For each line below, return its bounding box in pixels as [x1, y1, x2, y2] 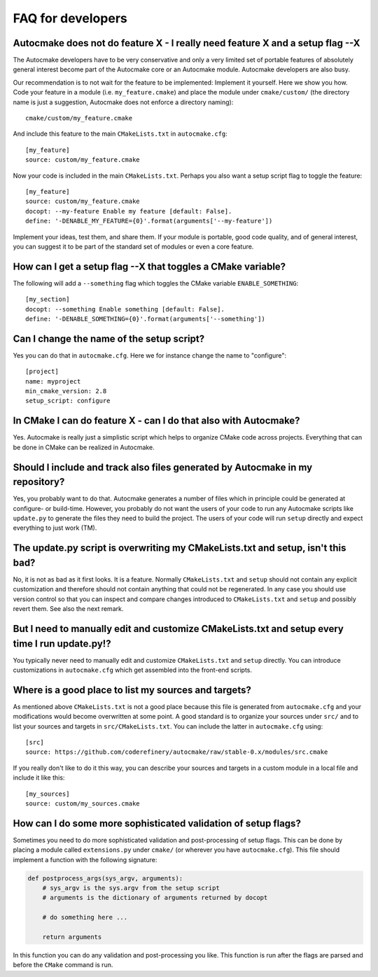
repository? [13, 476, 65, 488]
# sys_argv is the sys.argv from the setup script [42, 884, 220, 892]
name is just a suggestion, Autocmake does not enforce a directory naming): [13, 98, 234, 106]
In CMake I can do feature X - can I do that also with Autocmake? [13, 415, 300, 427]
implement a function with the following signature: [13, 855, 157, 864]
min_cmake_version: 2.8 [25, 387, 107, 395]
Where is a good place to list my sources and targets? [13, 684, 251, 696]
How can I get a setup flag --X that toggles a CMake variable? [13, 260, 286, 272]
